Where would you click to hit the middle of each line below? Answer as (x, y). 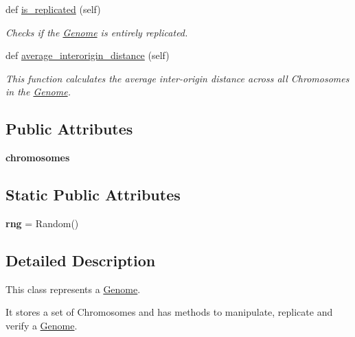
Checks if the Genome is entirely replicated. (97, 32)
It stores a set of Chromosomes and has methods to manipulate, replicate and (169, 312)
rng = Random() (42, 223)
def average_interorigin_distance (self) (88, 55)
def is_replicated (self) (53, 9)
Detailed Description (81, 260)
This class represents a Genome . (73, 289)
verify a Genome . (42, 325)
